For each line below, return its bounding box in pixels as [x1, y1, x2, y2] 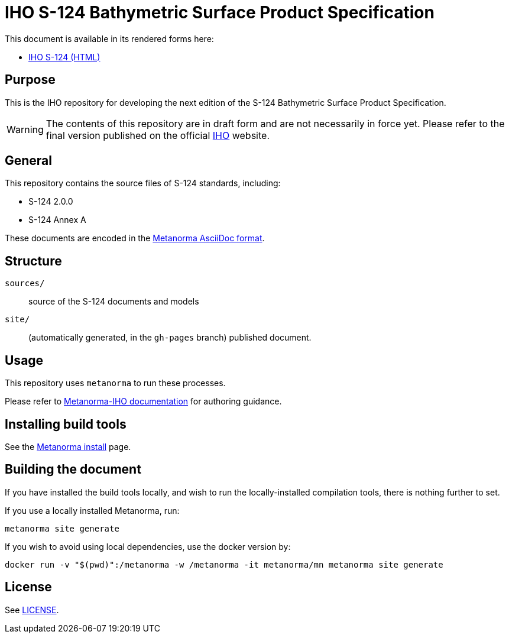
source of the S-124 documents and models [28, 296, 199, 307]
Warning [7, 123, 44, 135]
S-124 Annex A [28, 215, 86, 225]
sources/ [5, 278, 45, 289]
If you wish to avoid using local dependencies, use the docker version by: [5, 541, 291, 552]
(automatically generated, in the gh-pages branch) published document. [28, 332, 312, 343]
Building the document [5, 462, 141, 477]
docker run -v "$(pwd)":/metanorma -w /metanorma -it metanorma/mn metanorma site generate [5, 559, 443, 569]
